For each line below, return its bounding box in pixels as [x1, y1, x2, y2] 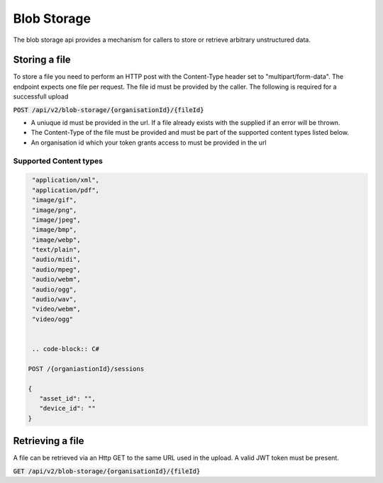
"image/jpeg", [32, 216, 81, 223]
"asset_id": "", [39, 394, 96, 402]
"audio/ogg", [32, 285, 77, 294]
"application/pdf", [32, 186, 99, 194]
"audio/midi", [32, 255, 81, 264]
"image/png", [32, 206, 77, 214]
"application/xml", [32, 176, 99, 184]
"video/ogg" [32, 315, 74, 323]
